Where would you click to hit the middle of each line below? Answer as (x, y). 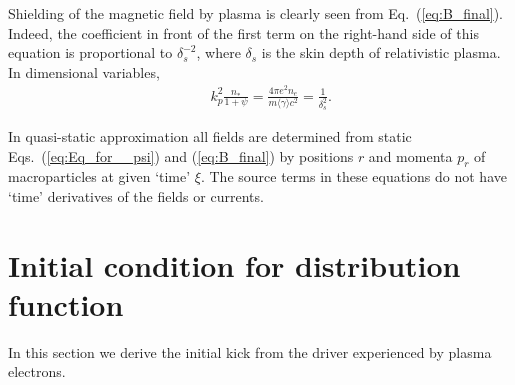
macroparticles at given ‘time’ (99, 176)
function (66, 303)
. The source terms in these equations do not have (353, 176)
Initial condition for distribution (234, 264)
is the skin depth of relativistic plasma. (381, 52)
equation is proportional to (90, 52)
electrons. (37, 371)
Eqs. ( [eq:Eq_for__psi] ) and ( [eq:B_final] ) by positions (181, 155)
